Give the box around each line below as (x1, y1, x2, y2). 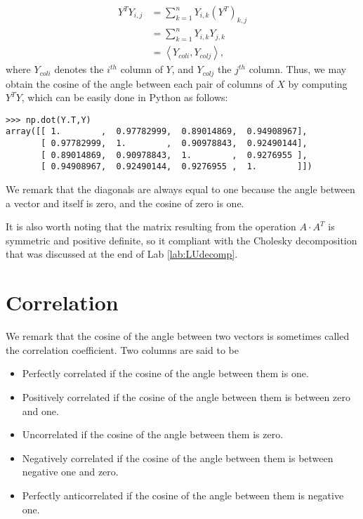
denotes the (54, 62, 104, 77)
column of (120, 62, 163, 77)
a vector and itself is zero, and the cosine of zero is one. (6, 195, 244, 210)
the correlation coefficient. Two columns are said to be (6, 342, 239, 357)
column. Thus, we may (249, 62, 347, 77)
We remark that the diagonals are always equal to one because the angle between (6, 182, 355, 197)
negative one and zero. (22, 464, 119, 479)
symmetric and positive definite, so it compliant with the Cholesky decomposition (6, 232, 357, 247)
